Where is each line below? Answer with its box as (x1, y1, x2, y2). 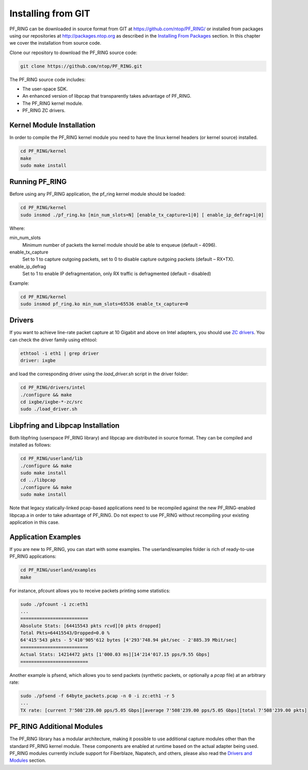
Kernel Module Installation (9, 121, 96, 130)
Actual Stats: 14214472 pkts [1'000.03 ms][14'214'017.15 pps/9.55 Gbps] (20, 652, 210, 657)
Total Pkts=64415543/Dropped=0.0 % (20, 630, 110, 636)
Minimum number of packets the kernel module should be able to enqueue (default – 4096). (22, 242, 217, 248)
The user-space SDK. (22, 86, 68, 92)
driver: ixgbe (20, 358, 56, 363)
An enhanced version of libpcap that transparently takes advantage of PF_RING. (22, 93, 192, 99)
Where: (9, 225, 25, 231)
